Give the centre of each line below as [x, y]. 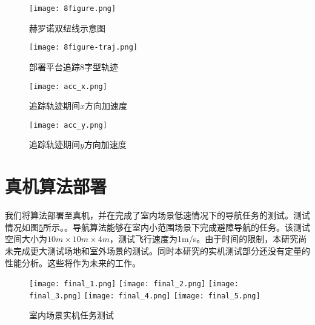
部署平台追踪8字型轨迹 [74, 66]
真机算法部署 [56, 186]
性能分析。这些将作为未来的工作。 [73, 262]
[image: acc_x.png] [68, 86]
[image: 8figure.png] [73, 8]
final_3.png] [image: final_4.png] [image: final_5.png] [145, 296]
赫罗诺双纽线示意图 [67, 28]
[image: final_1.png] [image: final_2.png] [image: [134, 284]
